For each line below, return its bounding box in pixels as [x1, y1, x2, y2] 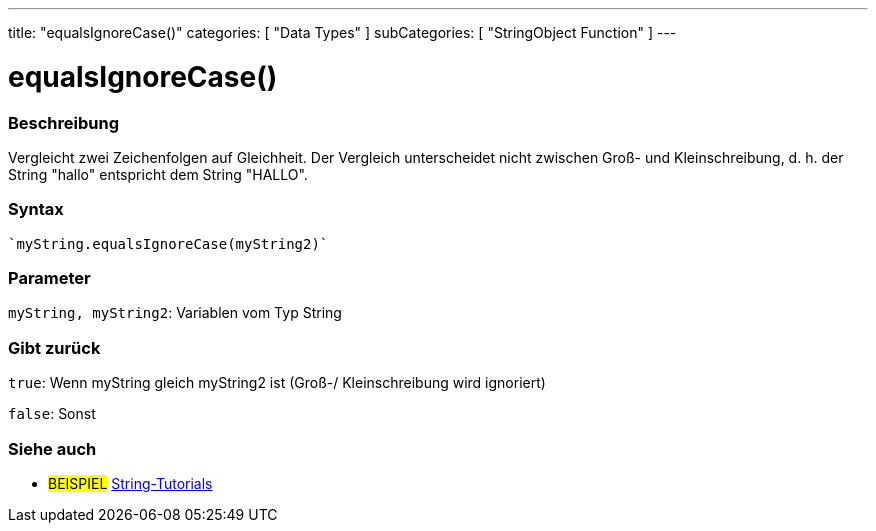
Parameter [8, 268, 91, 288]
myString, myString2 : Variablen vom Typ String [8, 304, 342, 322]
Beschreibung [8, 112, 120, 133]
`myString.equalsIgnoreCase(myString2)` [8, 235, 329, 252]
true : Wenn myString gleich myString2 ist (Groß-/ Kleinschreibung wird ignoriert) [8, 374, 546, 392]
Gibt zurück [8, 337, 101, 358]
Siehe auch [8, 438, 97, 459]
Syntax [8, 199, 64, 220]
